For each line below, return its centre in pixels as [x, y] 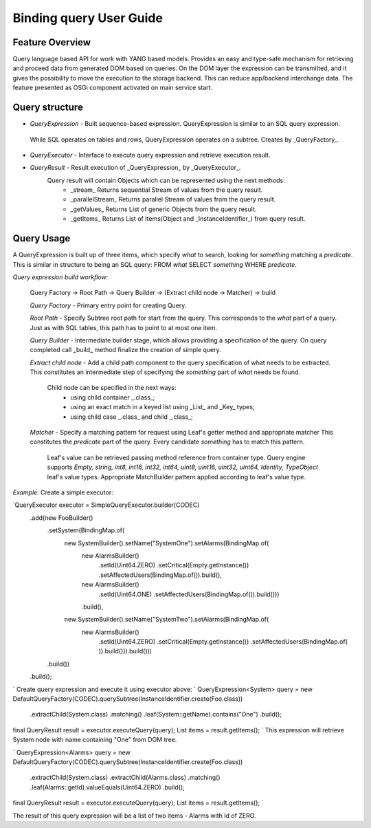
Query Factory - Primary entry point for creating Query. [108, 305]
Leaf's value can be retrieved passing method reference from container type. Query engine [176, 457]
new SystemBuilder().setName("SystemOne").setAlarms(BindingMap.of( [167, 543]
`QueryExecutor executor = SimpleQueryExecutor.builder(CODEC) [106, 505]
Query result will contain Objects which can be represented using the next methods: [166, 180]
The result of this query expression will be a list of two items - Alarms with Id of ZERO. [135, 816]
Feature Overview [52, 42]
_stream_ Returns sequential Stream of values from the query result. [167, 190]
